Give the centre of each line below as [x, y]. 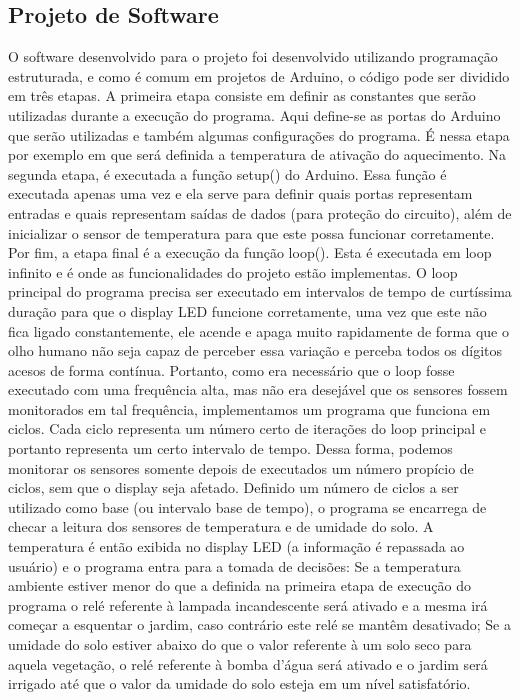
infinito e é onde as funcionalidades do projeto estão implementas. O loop [233, 271]
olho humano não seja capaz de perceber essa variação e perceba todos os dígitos [255, 350]
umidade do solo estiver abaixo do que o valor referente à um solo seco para [240, 644]
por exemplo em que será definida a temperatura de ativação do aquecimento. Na [257, 154]
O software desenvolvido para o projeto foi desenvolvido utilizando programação [253, 56]
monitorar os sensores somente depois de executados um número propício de [241, 467]
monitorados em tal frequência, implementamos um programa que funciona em [249, 408]
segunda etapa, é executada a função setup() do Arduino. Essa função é [227, 173]
